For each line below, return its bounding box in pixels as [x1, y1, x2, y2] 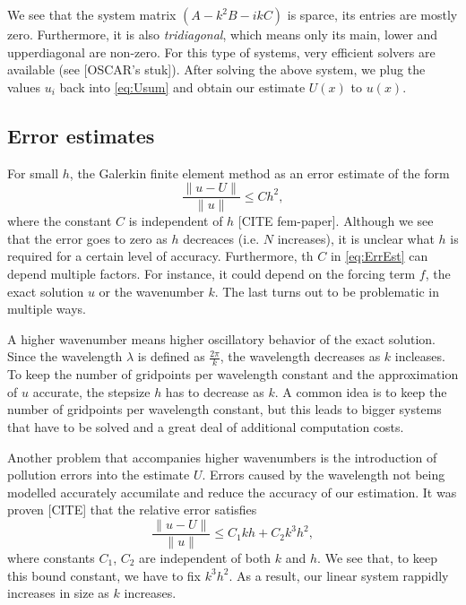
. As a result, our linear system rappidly [229, 566, 449, 584]
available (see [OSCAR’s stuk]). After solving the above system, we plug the [7, 60, 426, 79]
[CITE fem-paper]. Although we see [237, 212, 434, 230]
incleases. [394, 347, 445, 366]
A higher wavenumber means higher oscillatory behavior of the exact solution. [7, 329, 436, 348]
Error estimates [7, 121, 155, 149]
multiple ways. [7, 299, 86, 318]
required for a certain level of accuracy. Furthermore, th [7, 246, 314, 265]
